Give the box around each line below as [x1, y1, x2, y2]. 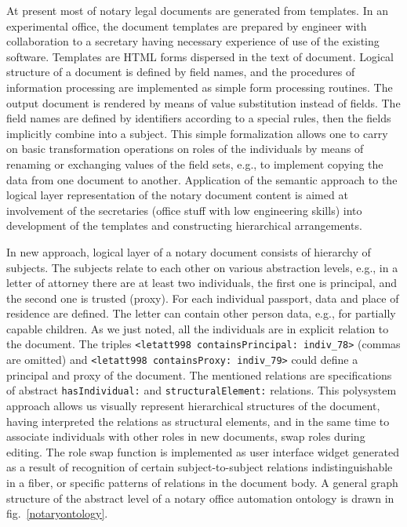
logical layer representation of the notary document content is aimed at [6, 187, 348, 203]
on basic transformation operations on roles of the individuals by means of [6, 140, 364, 157]
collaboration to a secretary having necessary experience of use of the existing [6, 33, 380, 49]
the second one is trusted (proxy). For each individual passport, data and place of [6, 289, 399, 306]
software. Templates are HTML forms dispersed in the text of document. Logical [6, 48, 394, 64]
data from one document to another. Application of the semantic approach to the [6, 171, 398, 187]
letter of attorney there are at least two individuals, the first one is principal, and [6, 274, 397, 291]
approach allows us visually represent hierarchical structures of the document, [6, 398, 380, 414]
